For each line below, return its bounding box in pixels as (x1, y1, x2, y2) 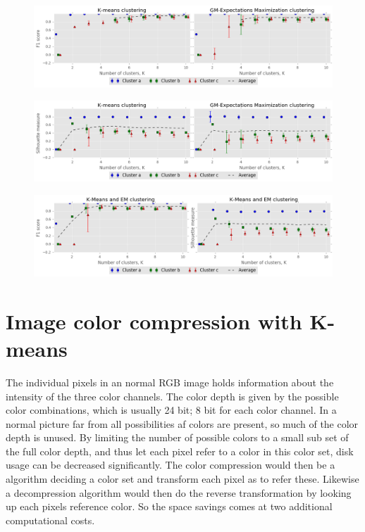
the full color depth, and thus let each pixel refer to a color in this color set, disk (6, 443, 354, 458)
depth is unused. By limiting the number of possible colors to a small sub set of (6, 430, 349, 445)
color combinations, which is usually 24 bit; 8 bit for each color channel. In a (6, 403, 337, 417)
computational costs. (6, 512, 95, 527)
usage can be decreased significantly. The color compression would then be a (6, 457, 335, 472)
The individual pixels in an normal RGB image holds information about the (6, 374, 334, 389)
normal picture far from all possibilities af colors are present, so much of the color (6, 416, 359, 431)
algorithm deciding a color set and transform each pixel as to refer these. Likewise (6, 471, 359, 486)
